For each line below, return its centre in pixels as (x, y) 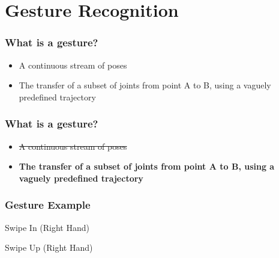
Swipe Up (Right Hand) (49, 247)
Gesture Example (48, 205)
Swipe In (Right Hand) (47, 227)
